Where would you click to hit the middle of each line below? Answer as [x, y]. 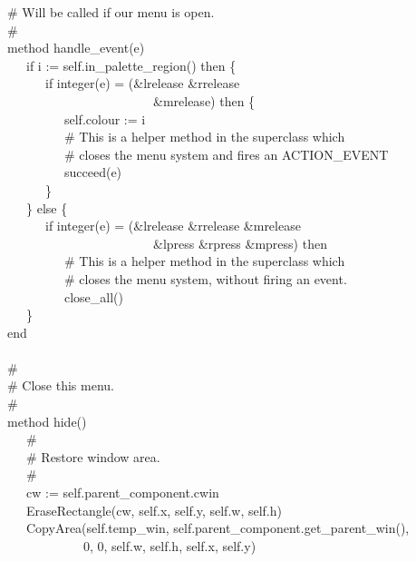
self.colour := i [105, 118]
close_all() [94, 296]
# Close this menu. [61, 385]
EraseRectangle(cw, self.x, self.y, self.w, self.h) [154, 510]
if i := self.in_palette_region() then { [131, 65]
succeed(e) [93, 172]
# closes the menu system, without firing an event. [205, 278]
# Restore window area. [93, 456]
